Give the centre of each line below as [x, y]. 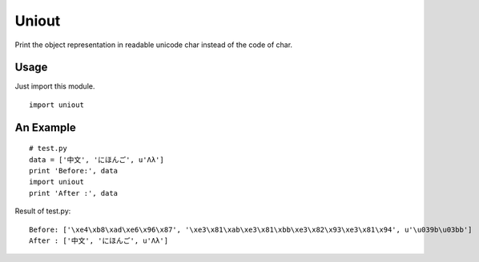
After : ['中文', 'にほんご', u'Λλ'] [99, 240]
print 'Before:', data [74, 171]
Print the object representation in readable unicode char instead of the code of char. [153, 45]
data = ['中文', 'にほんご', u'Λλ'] [97, 159]
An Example [45, 127]
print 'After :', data [74, 193]
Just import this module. [55, 86]
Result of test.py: [43, 211]
